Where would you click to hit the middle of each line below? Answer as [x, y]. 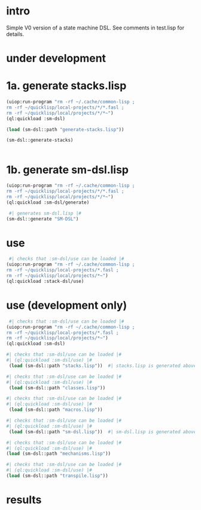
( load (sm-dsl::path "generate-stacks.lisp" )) [65, 129]
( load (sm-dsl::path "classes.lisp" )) [57, 388]
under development [56, 59]
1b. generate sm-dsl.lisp [68, 170]
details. [15, 34]
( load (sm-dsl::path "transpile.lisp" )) [57, 476]
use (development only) [67, 305]
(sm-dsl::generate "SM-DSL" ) [42, 219]
